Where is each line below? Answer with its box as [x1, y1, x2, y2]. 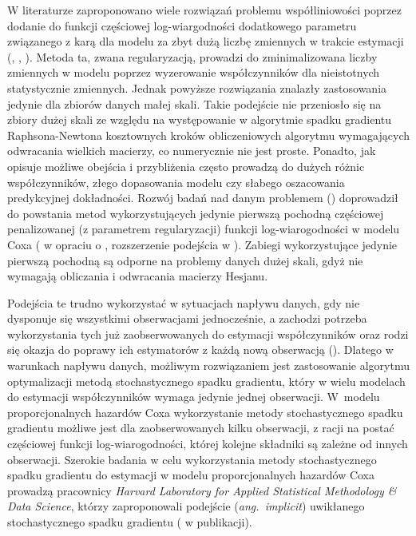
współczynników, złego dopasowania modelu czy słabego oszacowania [7, 173, 345, 190]
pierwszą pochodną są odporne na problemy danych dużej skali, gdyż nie [7, 252, 363, 268]
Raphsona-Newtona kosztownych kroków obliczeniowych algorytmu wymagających [7, 126, 410, 143]
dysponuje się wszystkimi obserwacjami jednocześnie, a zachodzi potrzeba [7, 310, 367, 327]
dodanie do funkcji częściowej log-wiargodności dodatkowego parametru [7, 17, 357, 34]
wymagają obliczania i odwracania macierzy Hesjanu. [7, 268, 268, 284]
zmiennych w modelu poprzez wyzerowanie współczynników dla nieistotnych [7, 64, 380, 81]
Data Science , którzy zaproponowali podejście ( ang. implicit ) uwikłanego [7, 498, 365, 514]
